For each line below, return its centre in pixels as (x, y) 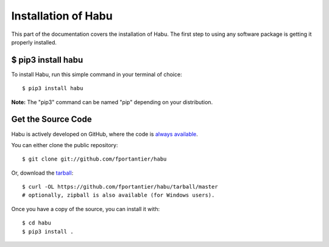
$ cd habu (37, 223)
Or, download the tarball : (42, 173)
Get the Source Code (51, 120)
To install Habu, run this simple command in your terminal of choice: (97, 74)
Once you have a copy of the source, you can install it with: (86, 209)
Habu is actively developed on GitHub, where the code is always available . (104, 134)
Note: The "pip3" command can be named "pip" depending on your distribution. (112, 102)
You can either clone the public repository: (65, 145)
